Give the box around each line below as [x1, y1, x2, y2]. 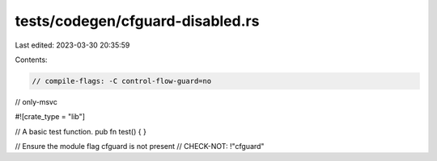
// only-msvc [15, 97, 58, 106]
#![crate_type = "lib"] [15, 112, 85, 122]
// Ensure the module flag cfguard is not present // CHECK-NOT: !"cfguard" [15, 142, 265, 151]
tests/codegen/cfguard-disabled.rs [15, 12, 260, 30]
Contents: [15, 55, 48, 64]
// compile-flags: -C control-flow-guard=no [32, 76, 212, 85]
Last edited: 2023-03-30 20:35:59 [15, 40, 130, 50]
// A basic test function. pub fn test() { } [15, 126, 147, 136]
